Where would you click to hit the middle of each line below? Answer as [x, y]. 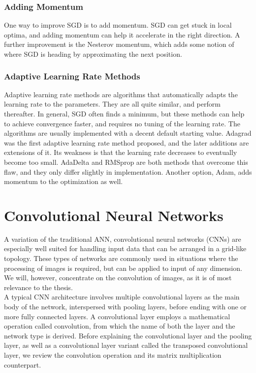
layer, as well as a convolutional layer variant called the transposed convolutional [126, 345]
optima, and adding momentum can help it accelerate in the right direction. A [122, 34]
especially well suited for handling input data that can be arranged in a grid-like [125, 248]
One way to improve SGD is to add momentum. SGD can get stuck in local [118, 25]
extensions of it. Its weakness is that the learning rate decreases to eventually [121, 152]
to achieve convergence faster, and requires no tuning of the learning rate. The [122, 123]
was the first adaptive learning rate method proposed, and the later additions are [127, 142]
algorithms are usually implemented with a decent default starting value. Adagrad [128, 133]
